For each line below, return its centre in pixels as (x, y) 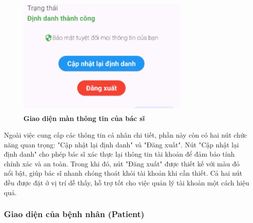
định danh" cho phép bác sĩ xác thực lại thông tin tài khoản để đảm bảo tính (119, 154)
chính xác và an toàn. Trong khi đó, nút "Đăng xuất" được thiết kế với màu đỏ (122, 163)
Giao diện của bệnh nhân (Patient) (74, 214)
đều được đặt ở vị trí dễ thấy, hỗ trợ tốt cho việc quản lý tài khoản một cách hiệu (126, 182)
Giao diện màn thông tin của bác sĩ (84, 118)
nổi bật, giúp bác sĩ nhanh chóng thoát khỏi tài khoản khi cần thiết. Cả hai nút (123, 173)
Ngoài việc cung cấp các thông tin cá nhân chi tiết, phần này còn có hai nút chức (126, 134)
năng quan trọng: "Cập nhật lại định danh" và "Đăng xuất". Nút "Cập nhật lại (121, 144)
